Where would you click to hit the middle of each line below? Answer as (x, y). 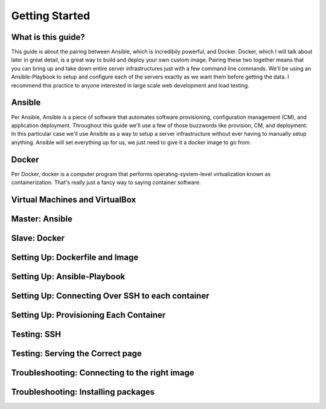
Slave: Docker (38, 238)
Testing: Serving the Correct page (76, 353)
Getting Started (51, 16)
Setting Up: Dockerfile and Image (75, 257)
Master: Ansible (42, 219)
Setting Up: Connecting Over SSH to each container (110, 296)
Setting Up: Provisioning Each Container (88, 315)
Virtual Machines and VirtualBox (74, 199)
